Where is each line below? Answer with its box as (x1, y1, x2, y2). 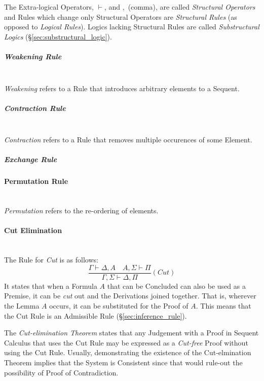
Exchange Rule (4, 154, 57, 165)
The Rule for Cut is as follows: (4, 254, 98, 265)
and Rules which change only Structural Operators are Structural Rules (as (4, 11, 237, 22)
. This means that (196, 300, 251, 311)
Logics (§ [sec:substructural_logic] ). (4, 31, 112, 42)
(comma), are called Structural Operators (128, 2, 255, 12)
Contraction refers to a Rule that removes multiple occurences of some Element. (4, 134, 252, 145)
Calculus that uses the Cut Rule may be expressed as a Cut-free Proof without (4, 337, 248, 348)
